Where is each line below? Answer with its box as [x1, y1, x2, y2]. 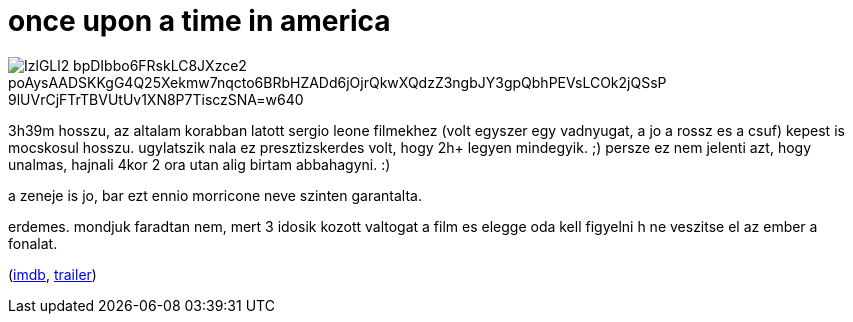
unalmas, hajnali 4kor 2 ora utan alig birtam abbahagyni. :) [8, 155, 391, 173]
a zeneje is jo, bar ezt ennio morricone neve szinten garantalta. [8, 186, 422, 204]
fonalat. [8, 234, 58, 252]
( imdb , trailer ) [8, 265, 97, 283]
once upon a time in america [8, 4, 391, 38]
